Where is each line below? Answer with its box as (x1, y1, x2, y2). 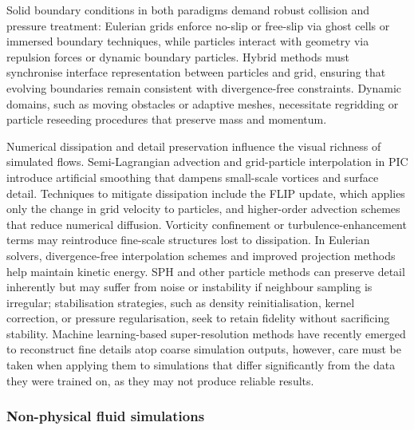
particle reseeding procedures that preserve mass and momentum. (6, 111, 327, 128)
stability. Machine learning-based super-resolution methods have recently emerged (6, 325, 406, 341)
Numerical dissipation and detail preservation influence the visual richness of (6, 137, 381, 154)
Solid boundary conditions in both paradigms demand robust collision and (6, 2, 370, 18)
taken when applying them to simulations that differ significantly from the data (6, 357, 396, 373)
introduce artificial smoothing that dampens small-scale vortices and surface (6, 168, 379, 185)
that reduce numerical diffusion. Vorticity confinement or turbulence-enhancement (6, 215, 407, 232)
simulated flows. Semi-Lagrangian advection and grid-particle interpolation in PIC (6, 153, 408, 170)
